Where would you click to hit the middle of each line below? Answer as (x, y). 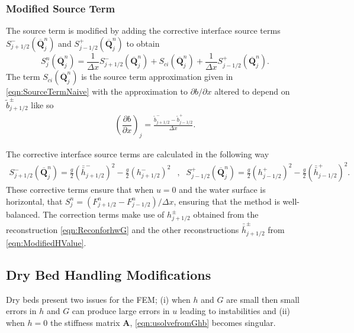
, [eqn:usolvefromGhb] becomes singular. (203, 322)
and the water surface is (222, 190)
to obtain (143, 43)
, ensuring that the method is (227, 201)
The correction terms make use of (104, 214)
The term (23, 77)
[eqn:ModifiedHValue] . (46, 242)
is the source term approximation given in (157, 77)
